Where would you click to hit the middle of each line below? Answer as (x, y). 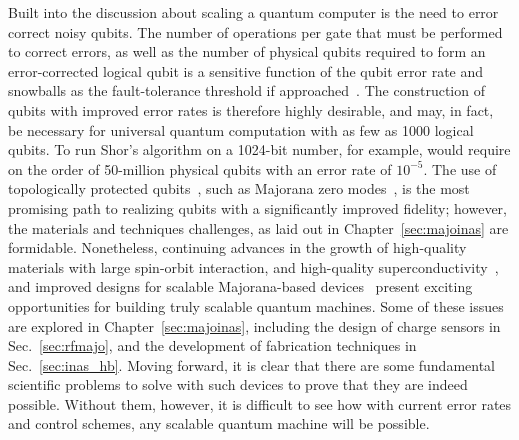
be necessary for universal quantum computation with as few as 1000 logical (241, 129)
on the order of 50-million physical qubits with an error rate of (200, 168)
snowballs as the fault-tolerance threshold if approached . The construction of (246, 90)
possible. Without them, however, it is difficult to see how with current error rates (260, 403)
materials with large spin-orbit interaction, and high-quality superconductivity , (253, 266)
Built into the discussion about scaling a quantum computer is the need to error (253, 12)
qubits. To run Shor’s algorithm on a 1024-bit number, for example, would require (259, 149)
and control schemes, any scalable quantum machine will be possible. (219, 423)
